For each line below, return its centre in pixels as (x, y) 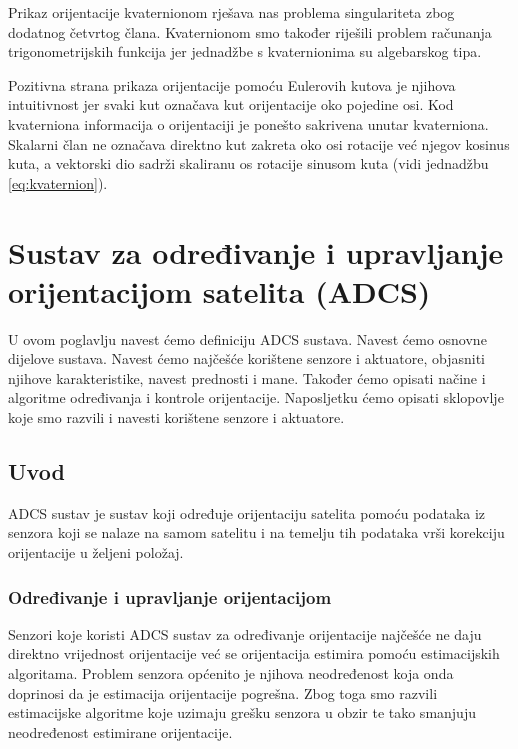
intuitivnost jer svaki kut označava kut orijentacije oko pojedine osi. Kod (231, 104)
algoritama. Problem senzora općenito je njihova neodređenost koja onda (231, 673)
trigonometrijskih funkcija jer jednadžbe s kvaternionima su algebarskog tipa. (245, 51)
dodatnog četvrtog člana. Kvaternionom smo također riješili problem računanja (250, 31)
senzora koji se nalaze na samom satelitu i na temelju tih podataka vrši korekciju (256, 532)
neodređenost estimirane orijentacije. (120, 731)
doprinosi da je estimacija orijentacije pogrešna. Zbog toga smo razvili (223, 692)
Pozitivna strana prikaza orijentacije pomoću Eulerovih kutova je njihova (232, 84)
